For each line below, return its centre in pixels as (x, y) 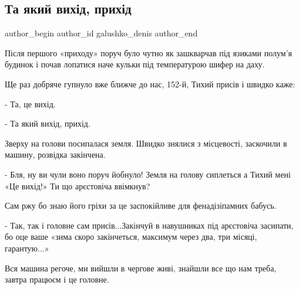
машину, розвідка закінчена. (55, 154)
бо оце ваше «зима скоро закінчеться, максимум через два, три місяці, (131, 237)
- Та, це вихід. (30, 103)
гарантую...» (27, 248)
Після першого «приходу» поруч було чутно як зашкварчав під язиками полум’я (148, 52)
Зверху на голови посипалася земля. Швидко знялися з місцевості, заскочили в (146, 143)
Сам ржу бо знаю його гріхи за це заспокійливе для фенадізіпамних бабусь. (141, 205)
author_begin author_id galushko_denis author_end (101, 33)
